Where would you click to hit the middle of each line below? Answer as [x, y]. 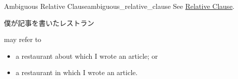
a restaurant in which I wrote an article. [77, 72]
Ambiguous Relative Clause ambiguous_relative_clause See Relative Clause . [119, 6]
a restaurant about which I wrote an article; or [87, 56]
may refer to [23, 39]
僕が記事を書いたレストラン [49, 22]
